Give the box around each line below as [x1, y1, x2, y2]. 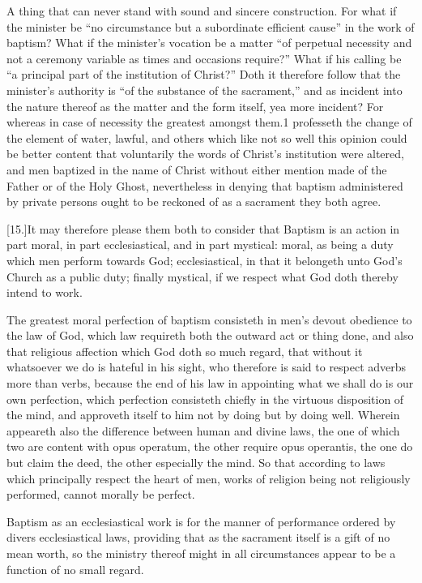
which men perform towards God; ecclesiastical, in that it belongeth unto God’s [6, 251, 403, 268]
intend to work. [6, 284, 83, 301]
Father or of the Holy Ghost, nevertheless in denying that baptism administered [6, 177, 403, 194]
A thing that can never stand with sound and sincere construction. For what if [6, 2, 397, 19]
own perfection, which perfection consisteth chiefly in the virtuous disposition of [6, 390, 404, 407]
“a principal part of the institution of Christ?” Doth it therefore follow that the [6, 66, 401, 83]
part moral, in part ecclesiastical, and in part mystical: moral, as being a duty [6, 236, 394, 253]
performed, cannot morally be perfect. [6, 486, 195, 503]
